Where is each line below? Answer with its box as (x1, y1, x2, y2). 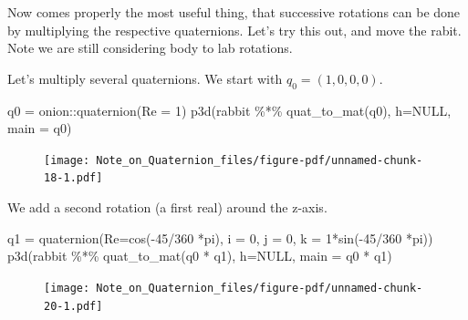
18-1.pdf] (44, 171, 103, 185)
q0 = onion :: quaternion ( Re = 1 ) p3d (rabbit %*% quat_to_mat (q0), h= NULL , (7, 100, 452, 119)
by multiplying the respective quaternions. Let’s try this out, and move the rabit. (7, 20, 462, 39)
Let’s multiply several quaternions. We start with (7, 68, 283, 88)
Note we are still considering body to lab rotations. (7, 38, 293, 57)
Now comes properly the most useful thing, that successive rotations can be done (7, 3, 461, 21)
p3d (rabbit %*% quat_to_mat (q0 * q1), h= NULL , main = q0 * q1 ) (7, 246, 392, 265)
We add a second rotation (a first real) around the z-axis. (7, 198, 328, 217)
